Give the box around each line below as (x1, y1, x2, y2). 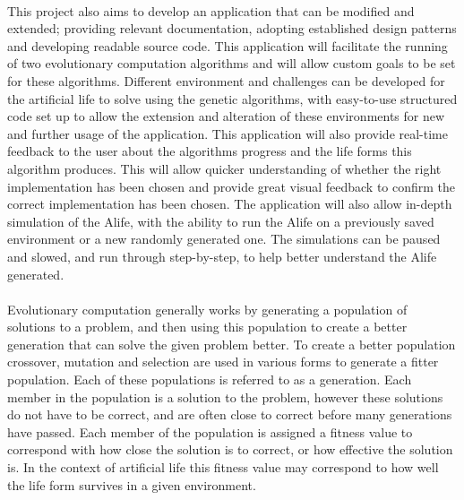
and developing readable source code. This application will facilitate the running (7, 36, 448, 55)
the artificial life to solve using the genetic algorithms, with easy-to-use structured (7, 89, 458, 108)
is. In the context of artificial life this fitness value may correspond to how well (7, 458, 439, 477)
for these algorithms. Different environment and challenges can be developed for (7, 71, 445, 90)
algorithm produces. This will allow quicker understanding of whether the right (7, 159, 442, 177)
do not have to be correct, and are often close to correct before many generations (7, 405, 452, 424)
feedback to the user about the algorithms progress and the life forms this (7, 142, 412, 160)
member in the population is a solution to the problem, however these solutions (7, 387, 443, 406)
